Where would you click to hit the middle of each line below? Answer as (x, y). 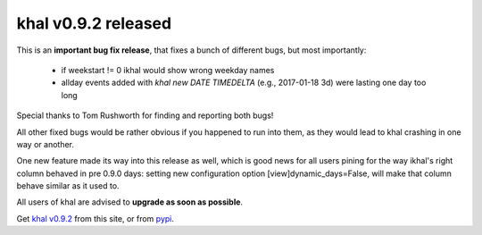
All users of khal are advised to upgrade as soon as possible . (130, 202)
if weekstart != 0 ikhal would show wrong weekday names (168, 70)
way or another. (46, 144)
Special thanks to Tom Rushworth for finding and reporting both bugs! (145, 115)
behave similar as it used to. (68, 186)
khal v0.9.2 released (94, 23)
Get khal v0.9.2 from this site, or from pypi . (95, 218)
